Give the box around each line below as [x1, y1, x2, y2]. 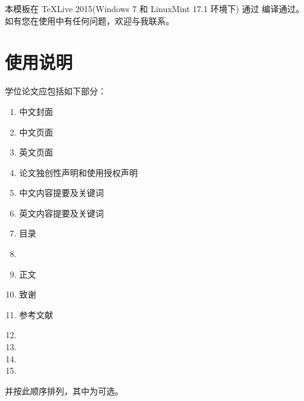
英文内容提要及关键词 [19, 206, 104, 219]
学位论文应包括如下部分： [5, 85, 106, 97]
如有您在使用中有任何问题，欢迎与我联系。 [5, 14, 174, 27]
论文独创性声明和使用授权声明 [19, 166, 138, 178]
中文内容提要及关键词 [19, 186, 104, 199]
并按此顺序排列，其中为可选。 [5, 384, 123, 397]
